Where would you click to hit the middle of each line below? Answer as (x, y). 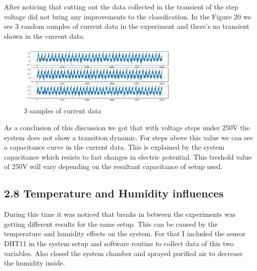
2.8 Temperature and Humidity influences (114, 193)
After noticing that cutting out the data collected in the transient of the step (121, 6)
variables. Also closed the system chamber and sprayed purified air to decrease (124, 253)
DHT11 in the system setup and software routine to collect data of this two (119, 243)
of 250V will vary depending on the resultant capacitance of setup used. (113, 166)
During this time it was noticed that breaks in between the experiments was (120, 214)
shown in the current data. (44, 36)
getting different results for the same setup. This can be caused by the (111, 224)
